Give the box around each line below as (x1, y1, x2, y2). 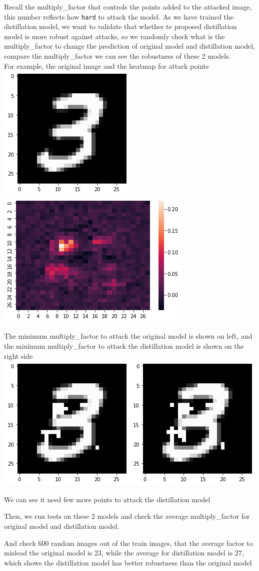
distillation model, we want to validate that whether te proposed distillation (4, 21, 237, 32)
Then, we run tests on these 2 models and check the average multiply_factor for (4, 511, 250, 521)
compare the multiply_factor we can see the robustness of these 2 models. (4, 51, 231, 61)
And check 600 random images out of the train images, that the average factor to (4, 537, 253, 548)
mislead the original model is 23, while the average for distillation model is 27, (4, 547, 244, 558)
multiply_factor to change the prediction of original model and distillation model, (4, 41, 255, 51)
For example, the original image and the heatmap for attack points (4, 60, 209, 71)
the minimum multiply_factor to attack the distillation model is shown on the (4, 341, 244, 351)
